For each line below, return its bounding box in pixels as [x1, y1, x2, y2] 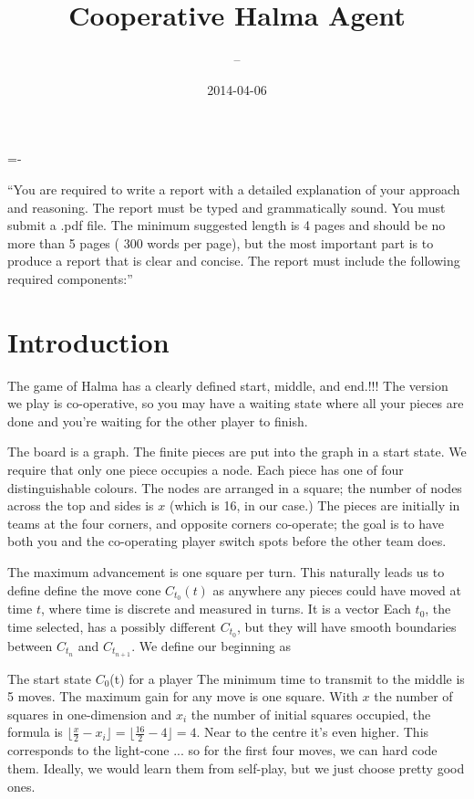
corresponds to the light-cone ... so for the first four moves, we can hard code [7, 741, 438, 760]
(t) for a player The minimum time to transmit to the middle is [109, 668, 465, 688]
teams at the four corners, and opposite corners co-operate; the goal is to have [7, 513, 444, 532]
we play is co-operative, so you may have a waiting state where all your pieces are [7, 394, 464, 413]
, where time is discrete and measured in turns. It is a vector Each [40, 599, 411, 618]
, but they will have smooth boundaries [237, 616, 457, 636]
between [7, 636, 53, 655]
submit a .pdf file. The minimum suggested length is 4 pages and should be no [7, 216, 446, 235]
